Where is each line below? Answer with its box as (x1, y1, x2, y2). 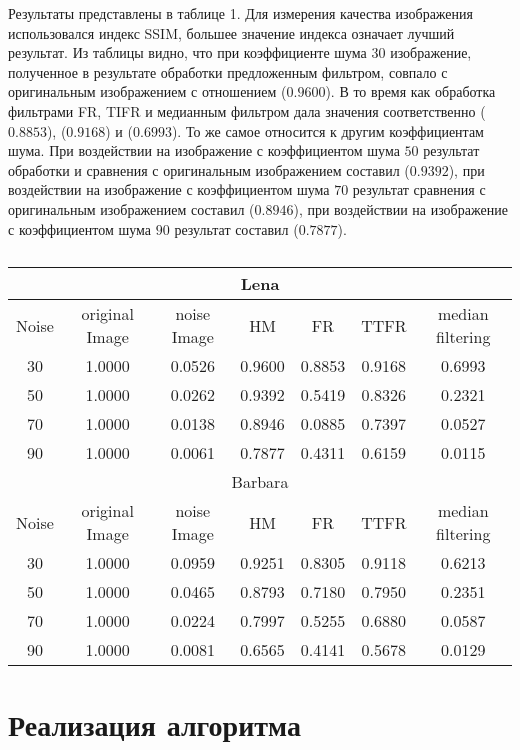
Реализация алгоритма (8, 704, 301, 745)
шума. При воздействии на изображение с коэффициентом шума (8, 140, 400, 161)
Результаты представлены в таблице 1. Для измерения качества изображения (8, 3, 473, 23)
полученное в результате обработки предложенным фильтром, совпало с (8, 61, 448, 82)
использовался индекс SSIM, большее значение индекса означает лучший (8, 22, 455, 43)
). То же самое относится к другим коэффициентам (171, 120, 484, 141)
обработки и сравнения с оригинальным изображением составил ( (8, 159, 410, 180)
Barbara (231, 470, 289, 494)
